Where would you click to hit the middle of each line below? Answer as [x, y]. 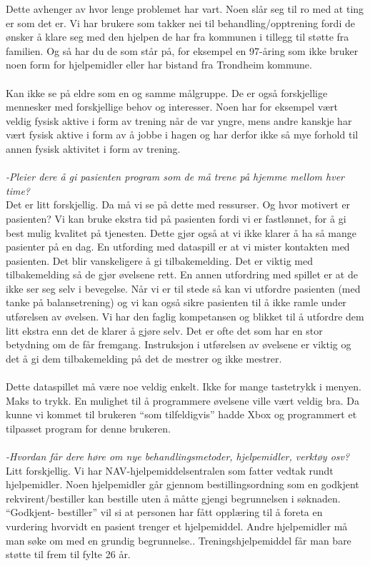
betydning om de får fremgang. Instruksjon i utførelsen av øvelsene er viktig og [179, 344]
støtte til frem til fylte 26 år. [68, 554]
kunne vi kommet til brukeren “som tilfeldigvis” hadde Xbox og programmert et [181, 414]
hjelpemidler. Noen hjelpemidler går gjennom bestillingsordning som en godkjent [182, 484]
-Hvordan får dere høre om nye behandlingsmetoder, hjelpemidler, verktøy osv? [178, 456]
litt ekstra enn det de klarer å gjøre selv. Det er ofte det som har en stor [164, 330]
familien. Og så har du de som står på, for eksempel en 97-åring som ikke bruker [182, 50]
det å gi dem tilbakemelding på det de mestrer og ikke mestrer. [144, 358]
